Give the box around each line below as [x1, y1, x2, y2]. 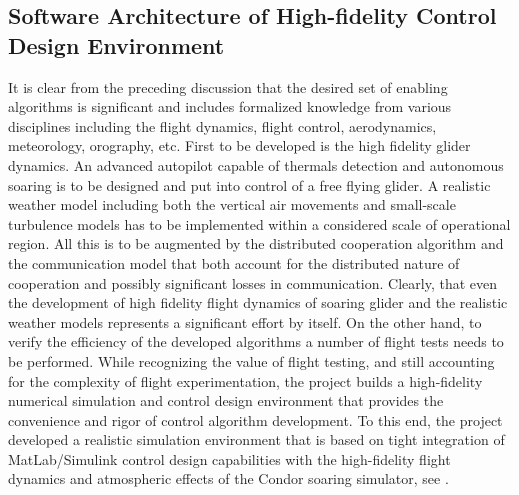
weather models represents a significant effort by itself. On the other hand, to [8, 311, 482, 332]
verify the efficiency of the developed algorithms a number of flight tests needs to [8, 331, 504, 352]
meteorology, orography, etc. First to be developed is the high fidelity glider [8, 135, 471, 156]
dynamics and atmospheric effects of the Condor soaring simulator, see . [8, 468, 449, 489]
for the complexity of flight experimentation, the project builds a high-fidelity [8, 370, 483, 391]
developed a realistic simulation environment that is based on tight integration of [8, 429, 505, 450]
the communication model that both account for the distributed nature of [8, 252, 460, 273]
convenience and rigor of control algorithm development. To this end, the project [8, 409, 503, 430]
